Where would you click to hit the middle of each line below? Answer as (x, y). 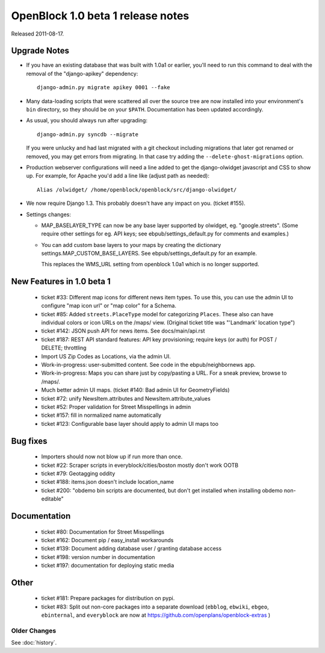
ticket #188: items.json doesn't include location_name (108, 482)
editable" (53, 499)
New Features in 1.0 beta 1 (61, 282)
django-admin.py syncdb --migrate (88, 134)
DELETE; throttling (64, 348)
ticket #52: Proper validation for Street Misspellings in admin (116, 407)
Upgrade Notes (40, 51)
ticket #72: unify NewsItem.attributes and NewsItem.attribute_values (126, 398)
